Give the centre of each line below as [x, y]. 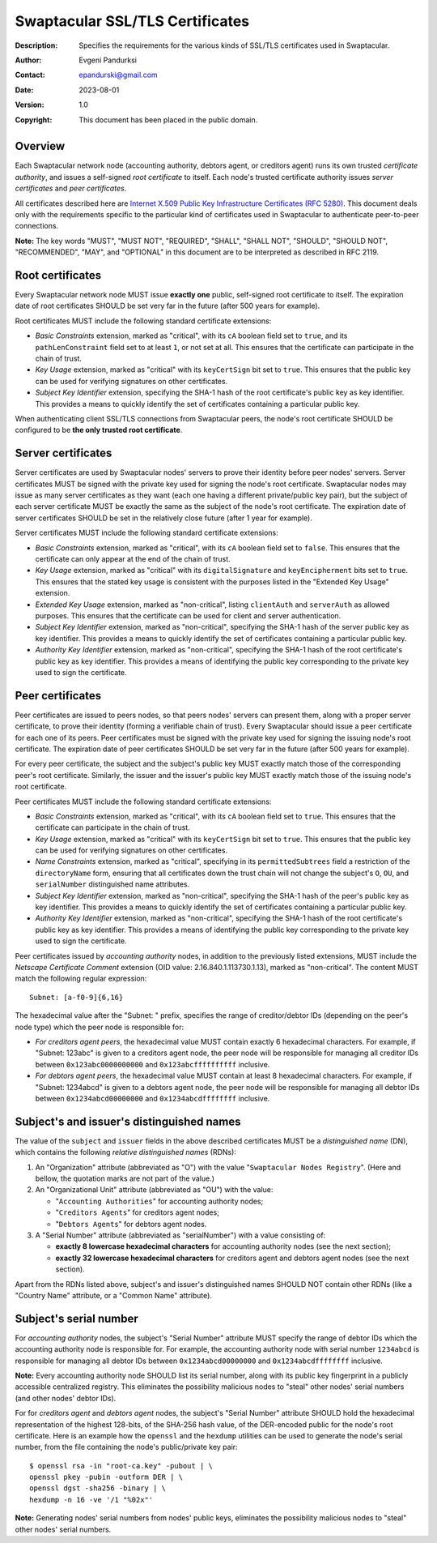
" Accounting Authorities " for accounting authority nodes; [159, 1201]
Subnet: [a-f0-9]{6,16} [76, 997]
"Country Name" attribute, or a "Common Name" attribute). [113, 1295]
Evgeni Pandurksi [108, 60]
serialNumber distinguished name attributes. [112, 884]
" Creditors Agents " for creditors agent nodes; [138, 1212]
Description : [36, 45]
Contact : [30, 75]
